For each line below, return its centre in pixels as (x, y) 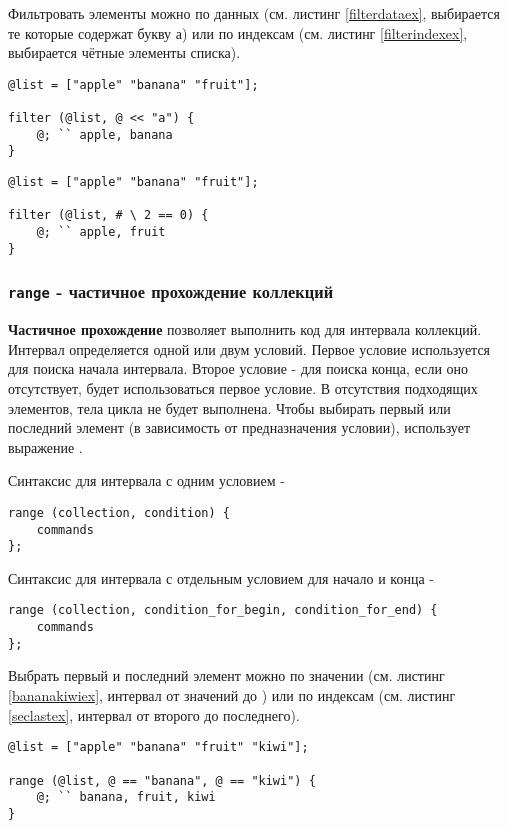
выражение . (45, 446)
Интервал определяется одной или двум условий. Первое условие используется (249, 348)
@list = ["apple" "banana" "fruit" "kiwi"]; (158, 747)
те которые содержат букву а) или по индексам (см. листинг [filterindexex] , (238, 32)
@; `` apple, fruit (101, 232)
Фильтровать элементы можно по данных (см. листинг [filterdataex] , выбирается (254, 13)
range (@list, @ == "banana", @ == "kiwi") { (162, 780)
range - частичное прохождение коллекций (171, 291)
